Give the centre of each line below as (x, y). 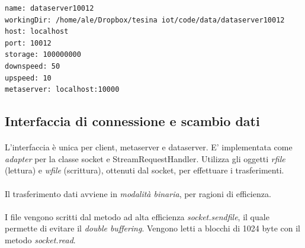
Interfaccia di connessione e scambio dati (132, 121)
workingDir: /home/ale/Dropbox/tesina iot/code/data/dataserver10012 (145, 20)
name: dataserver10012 (49, 8)
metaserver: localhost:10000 (62, 90)
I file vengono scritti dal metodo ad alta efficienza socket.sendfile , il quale (137, 216)
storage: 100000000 (43, 55)
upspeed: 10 (28, 78)
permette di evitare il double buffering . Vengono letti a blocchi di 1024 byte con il (152, 228)
